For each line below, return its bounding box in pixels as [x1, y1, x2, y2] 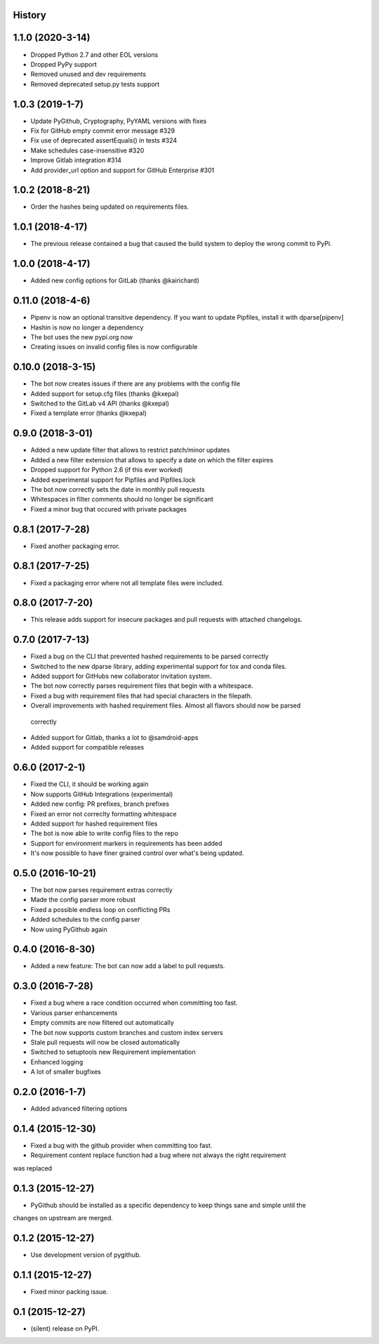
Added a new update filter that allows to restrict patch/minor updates [30, 446, 230, 455]
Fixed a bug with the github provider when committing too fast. [30, 1141, 213, 1149]
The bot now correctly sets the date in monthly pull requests [30, 485, 205, 493]
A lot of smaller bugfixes [30, 1068, 101, 1076]
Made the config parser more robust [30, 896, 136, 904]
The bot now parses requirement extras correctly [30, 885, 173, 894]
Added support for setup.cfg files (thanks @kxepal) [30, 389, 179, 398]
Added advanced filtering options [30, 1104, 128, 1113]
